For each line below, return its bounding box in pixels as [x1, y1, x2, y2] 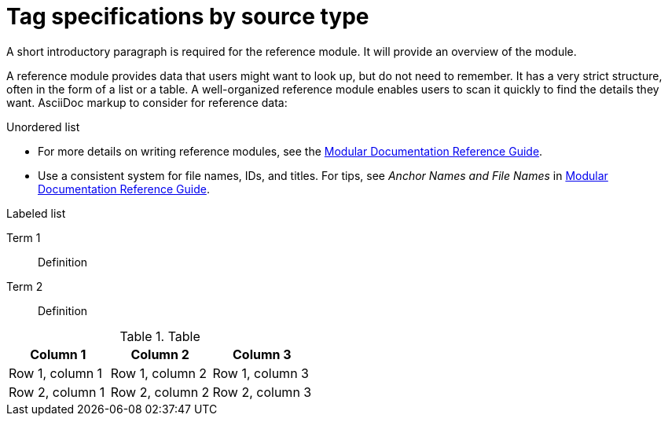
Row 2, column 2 [110, 383, 210, 400]
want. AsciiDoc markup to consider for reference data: [6, 95, 288, 109]
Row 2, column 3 [212, 383, 312, 400]
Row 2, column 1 [9, 383, 105, 400]
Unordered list [6, 119, 80, 134]
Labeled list [6, 206, 66, 220]
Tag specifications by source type [6, 3, 369, 30]
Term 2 [6, 279, 43, 293]
